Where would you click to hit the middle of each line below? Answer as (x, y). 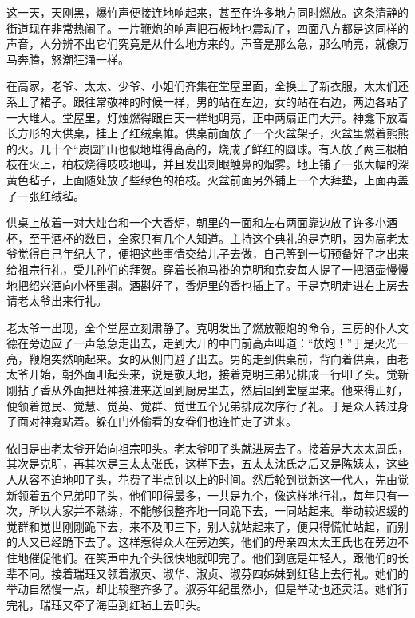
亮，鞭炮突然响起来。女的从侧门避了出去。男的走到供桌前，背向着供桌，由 (202, 358)
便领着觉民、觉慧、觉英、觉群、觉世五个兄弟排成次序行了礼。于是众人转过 (202, 405)
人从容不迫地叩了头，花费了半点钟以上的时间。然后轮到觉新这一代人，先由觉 (207, 479)
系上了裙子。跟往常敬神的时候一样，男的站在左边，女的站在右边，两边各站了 (207, 101)
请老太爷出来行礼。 (57, 301)
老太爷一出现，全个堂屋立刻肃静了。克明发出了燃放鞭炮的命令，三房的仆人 (202, 327)
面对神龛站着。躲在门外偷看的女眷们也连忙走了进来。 (157, 421)
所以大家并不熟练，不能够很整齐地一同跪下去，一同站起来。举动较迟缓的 (218, 511)
